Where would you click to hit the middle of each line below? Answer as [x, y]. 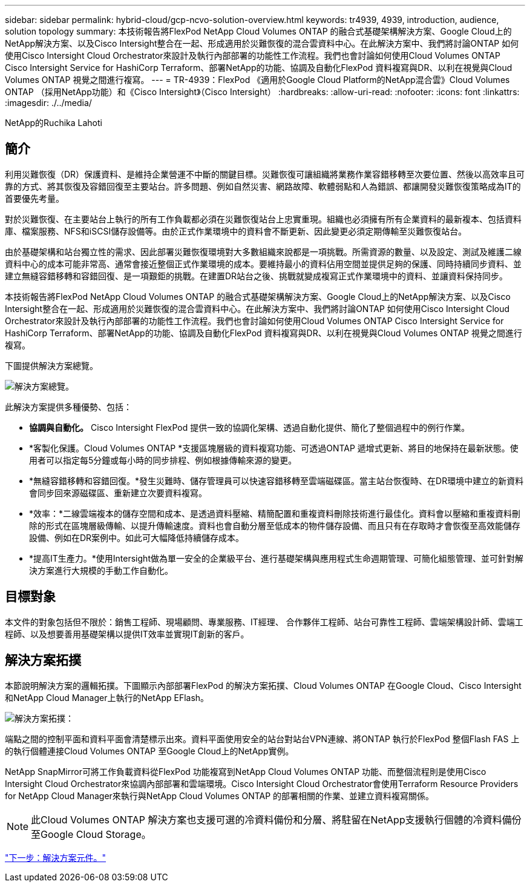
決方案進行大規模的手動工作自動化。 [101, 570]
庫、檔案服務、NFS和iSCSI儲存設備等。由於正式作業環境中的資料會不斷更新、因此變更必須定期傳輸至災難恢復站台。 [236, 231]
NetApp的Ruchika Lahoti [54, 123]
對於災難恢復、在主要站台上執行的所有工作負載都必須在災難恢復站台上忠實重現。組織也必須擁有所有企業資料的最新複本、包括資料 [263, 219]
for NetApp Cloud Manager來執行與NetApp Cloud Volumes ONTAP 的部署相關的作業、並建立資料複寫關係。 [220, 796]
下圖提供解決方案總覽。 [51, 365]
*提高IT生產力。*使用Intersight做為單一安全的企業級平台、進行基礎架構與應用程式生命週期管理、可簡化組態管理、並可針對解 [276, 558]
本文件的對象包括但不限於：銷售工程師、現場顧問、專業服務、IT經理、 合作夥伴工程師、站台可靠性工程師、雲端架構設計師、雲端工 [264, 622]
